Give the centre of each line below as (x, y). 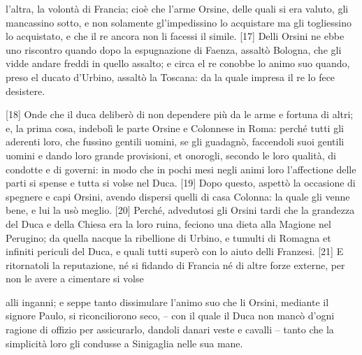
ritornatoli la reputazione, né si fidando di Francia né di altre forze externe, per (175, 265)
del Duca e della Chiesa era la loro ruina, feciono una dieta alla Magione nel (168, 223)
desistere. (26, 90)
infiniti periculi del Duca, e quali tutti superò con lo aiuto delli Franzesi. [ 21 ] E (175, 251)
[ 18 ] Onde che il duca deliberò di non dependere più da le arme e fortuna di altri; (180, 114)
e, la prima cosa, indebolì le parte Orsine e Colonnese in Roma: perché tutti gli (175, 128)
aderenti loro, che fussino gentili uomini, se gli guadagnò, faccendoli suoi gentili (175, 142)
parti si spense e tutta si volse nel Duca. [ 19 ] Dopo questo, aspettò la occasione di (181, 183)
